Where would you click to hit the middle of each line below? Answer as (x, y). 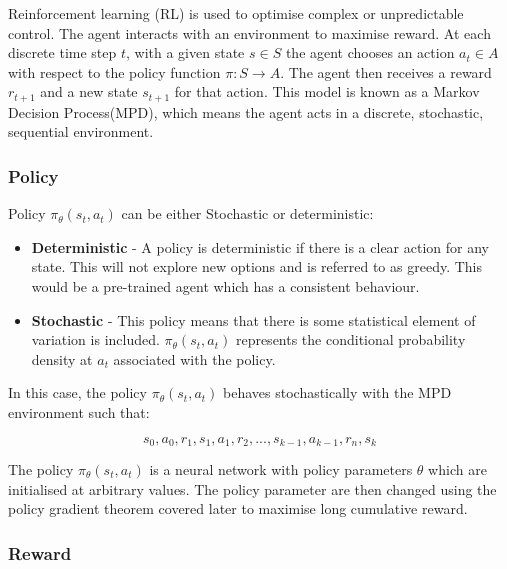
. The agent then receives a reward (386, 71)
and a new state (89, 91)
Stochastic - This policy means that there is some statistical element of (253, 319)
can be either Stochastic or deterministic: (247, 213)
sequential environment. (81, 131)
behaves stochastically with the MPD (337, 392)
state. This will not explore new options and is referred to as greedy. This (256, 266)
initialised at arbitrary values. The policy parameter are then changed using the (252, 488)
